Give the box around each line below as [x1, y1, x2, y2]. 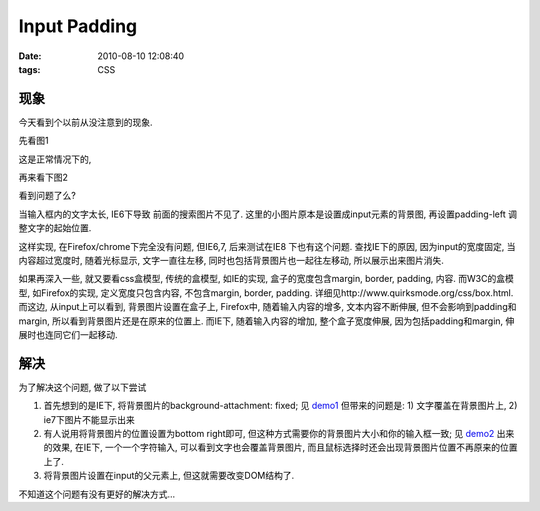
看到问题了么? [18, 190, 77, 202]
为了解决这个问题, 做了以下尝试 [18, 381, 147, 393]
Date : [18, 50, 42, 62]
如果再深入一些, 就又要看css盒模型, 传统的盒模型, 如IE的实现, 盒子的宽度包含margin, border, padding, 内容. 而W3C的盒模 [18, 273, 514, 285]
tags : [18, 63, 41, 75]
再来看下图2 [18, 171, 69, 184]
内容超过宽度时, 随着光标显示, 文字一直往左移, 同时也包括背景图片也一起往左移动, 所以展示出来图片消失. [18, 254, 444, 266]
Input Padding [18, 15, 138, 37]
